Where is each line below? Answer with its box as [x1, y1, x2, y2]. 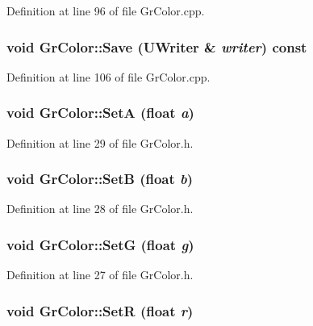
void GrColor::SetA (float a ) [6, 102, 194, 123]
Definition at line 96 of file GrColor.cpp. [6, 2, 205, 19]
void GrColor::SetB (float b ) [6, 169, 194, 189]
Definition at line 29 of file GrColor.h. [6, 134, 194, 151]
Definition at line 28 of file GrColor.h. [6, 200, 194, 217]
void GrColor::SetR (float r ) [6, 300, 194, 320]
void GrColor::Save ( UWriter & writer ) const [6, 36, 307, 56]
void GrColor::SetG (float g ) [6, 234, 194, 254]
